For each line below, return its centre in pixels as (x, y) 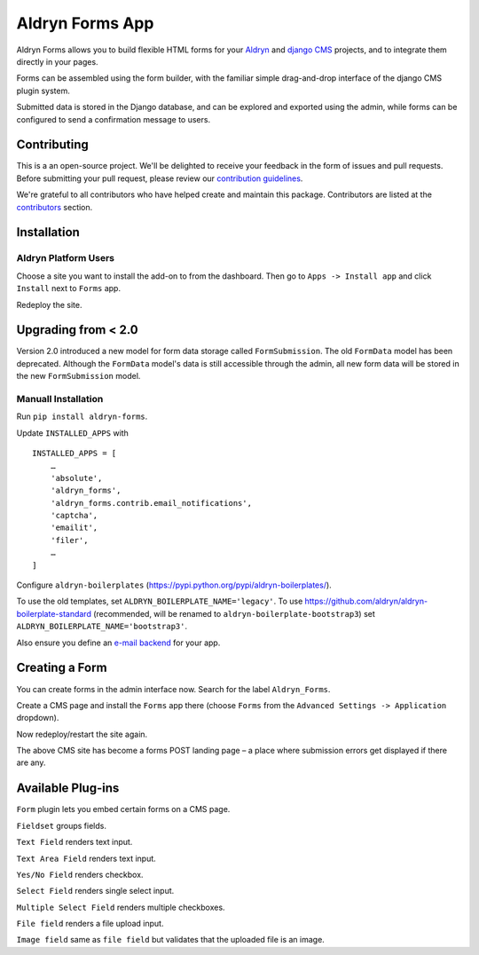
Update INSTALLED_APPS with (72, 433)
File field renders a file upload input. (90, 924)
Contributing (52, 145)
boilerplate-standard (54, 613)
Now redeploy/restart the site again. (82, 734)
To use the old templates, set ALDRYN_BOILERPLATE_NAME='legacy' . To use (160, 601)
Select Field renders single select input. (95, 891)
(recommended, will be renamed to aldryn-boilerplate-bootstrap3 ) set (235, 613)
